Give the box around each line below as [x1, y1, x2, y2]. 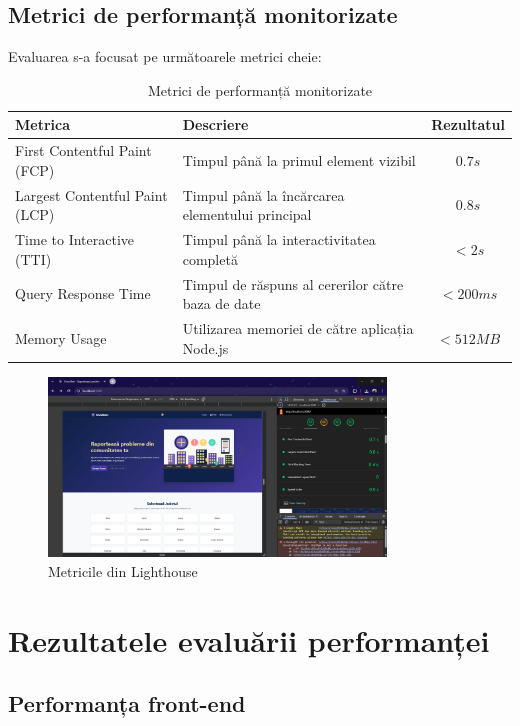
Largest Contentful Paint [15, 184, 168, 205]
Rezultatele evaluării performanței [8, 619, 490, 660]
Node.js [182, 337, 229, 358]
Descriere [182, 114, 249, 135]
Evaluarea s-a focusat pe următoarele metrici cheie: [8, 46, 322, 67]
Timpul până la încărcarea [182, 184, 345, 205]
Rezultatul [431, 114, 505, 135]
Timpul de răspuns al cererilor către [182, 273, 404, 294]
